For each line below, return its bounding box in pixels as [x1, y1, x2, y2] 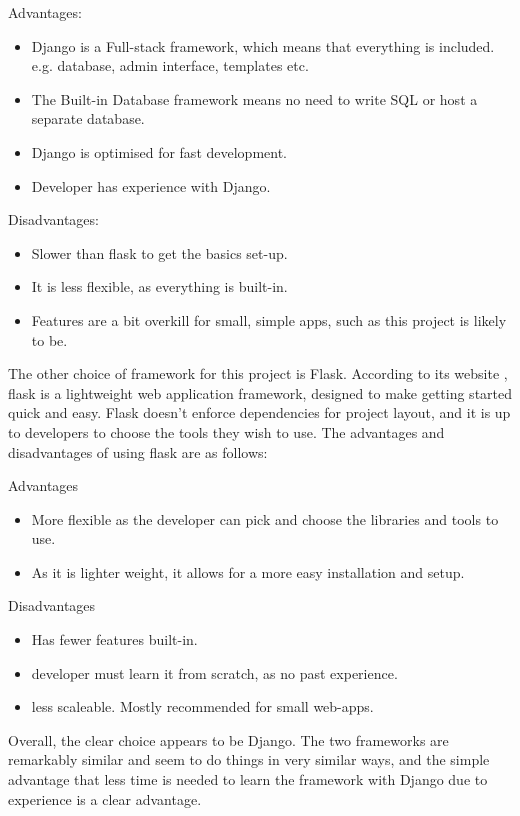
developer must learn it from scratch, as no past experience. [31, 662, 398, 683]
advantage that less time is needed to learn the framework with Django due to [8, 769, 488, 790]
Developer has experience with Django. [31, 175, 271, 196]
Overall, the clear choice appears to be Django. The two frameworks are [8, 729, 449, 750]
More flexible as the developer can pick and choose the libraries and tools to [31, 508, 499, 529]
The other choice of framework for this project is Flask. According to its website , [8, 363, 508, 384]
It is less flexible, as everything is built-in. [31, 276, 288, 297]
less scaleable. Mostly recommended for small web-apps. [31, 696, 374, 717]
